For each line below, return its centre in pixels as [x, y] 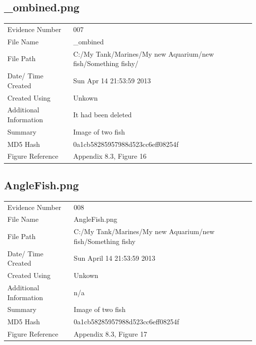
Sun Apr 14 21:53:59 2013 [112, 80]
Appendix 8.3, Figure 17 [110, 334]
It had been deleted [102, 115]
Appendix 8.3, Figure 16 [110, 156]
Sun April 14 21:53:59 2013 [114, 258]
